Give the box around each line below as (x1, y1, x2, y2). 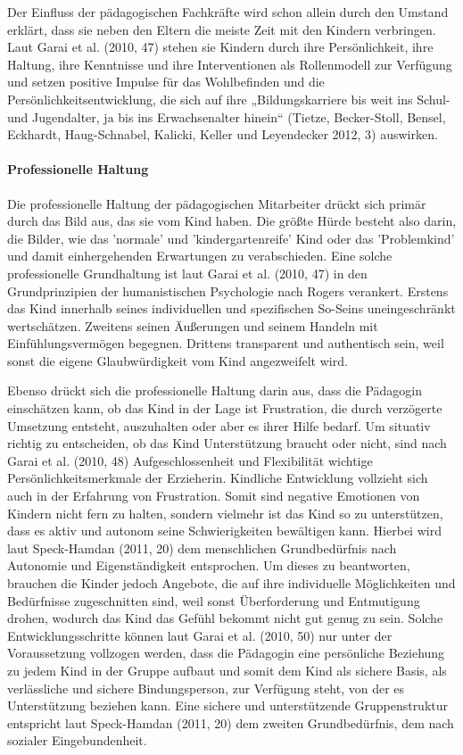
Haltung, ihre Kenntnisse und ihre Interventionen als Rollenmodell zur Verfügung (7, 54, 452, 73)
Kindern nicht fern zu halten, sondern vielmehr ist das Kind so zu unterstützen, (7, 503, 443, 522)
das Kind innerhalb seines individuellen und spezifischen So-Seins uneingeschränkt (7, 299, 456, 318)
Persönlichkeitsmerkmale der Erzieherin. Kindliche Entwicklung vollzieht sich (7, 469, 428, 487)
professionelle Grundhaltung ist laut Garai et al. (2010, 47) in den (7, 263, 368, 282)
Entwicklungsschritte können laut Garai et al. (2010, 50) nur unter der (7, 626, 393, 644)
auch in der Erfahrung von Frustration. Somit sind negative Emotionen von (7, 486, 420, 505)
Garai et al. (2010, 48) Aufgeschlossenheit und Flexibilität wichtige (7, 451, 373, 469)
